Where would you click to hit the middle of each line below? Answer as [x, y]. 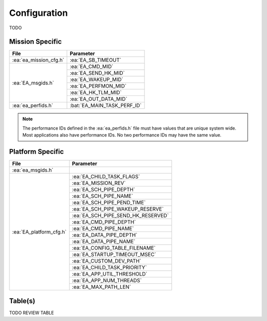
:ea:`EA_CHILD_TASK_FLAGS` [106, 177]
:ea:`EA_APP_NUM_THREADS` [107, 280]
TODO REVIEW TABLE [32, 313]
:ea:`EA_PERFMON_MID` [98, 86]
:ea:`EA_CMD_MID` [92, 67]
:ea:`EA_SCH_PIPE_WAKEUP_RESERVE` [118, 209]
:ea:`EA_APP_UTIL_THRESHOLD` [110, 274]
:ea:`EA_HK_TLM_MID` [96, 92]
